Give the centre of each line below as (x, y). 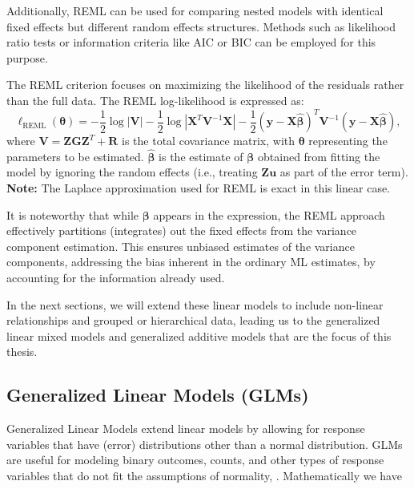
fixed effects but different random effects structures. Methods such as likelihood (201, 26)
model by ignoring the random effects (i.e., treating (132, 172)
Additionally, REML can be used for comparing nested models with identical (195, 10)
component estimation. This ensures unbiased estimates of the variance (181, 246)
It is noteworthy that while (73, 214)
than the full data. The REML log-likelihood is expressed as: (155, 100)
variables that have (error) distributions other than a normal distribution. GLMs (205, 444)
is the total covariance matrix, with (209, 141)
